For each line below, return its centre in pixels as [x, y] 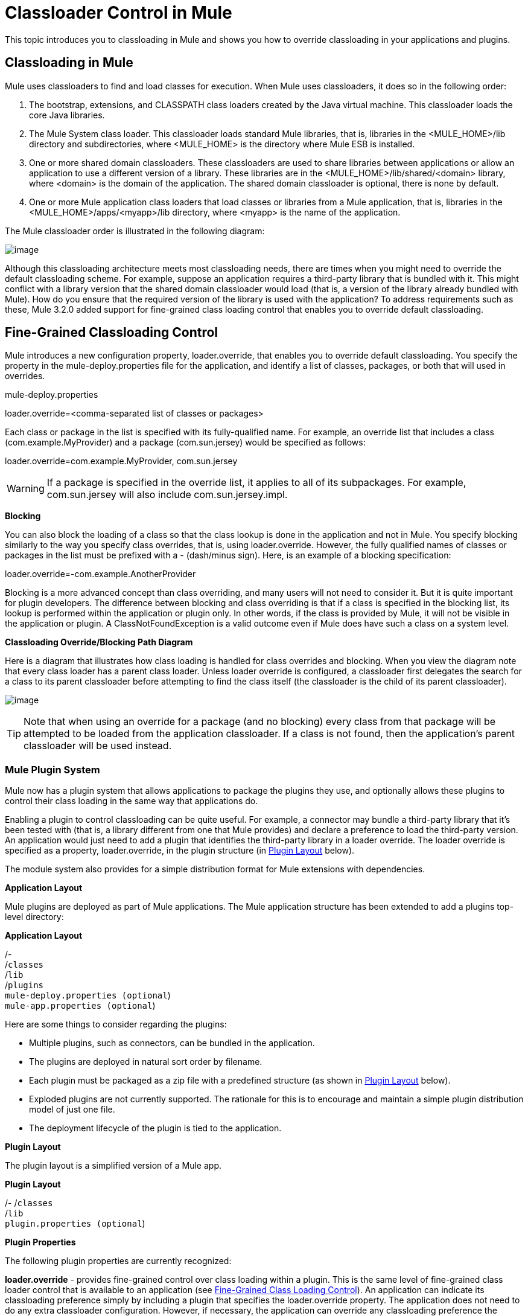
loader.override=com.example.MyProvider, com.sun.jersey [121, 461]
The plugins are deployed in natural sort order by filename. [146, 1062]
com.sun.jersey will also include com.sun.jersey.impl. [167, 495]
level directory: [34, 917]
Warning [26, 489]
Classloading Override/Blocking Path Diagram [99, 642]
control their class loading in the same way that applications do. [132, 801]
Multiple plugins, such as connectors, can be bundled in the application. [172, 1043]
